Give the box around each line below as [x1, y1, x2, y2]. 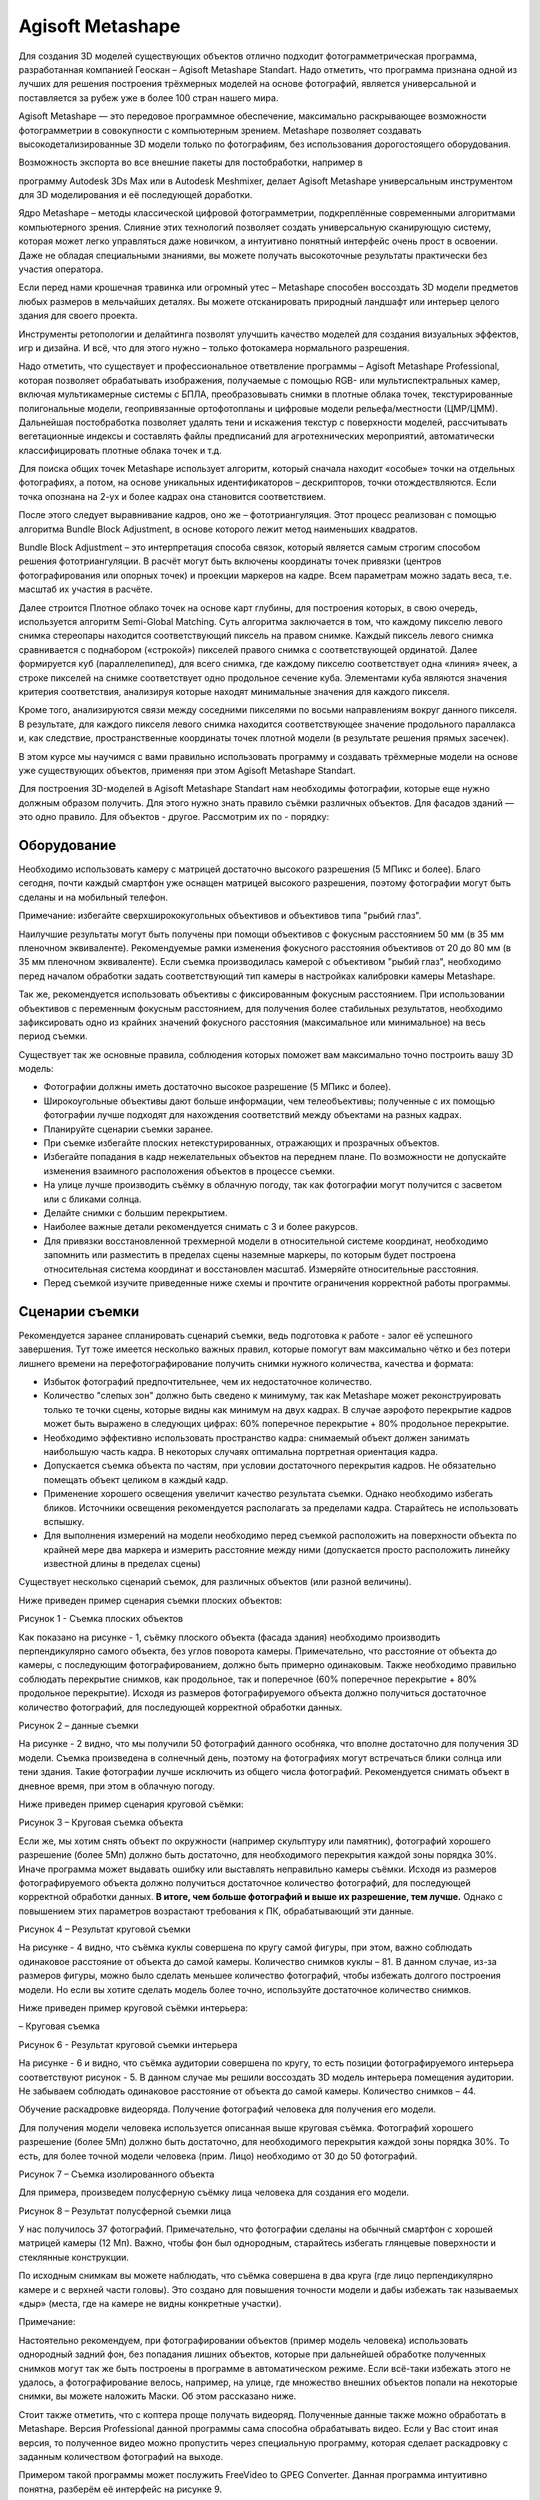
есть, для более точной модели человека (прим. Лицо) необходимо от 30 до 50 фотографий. [18, 2150, 418, 2162]
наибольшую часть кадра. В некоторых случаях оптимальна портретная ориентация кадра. [43, 1445, 439, 1457]
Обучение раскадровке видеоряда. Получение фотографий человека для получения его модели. [18, 2103, 437, 2115]
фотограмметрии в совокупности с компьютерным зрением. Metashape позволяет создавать [18, 124, 422, 136]
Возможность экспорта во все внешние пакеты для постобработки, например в [18, 156, 364, 169]
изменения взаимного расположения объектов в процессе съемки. [43, 1165, 335, 1177]
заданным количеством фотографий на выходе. [18, 2450, 224, 2462]
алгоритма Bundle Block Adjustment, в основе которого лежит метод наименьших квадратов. [18, 523, 419, 535]
